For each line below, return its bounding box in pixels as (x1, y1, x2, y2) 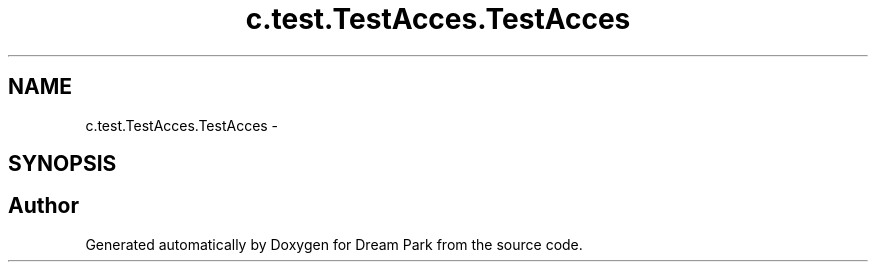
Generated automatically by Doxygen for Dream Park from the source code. (85, 235, 583, 253)
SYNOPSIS (8, 151, 117, 177)
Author (8, 193, 79, 219)
